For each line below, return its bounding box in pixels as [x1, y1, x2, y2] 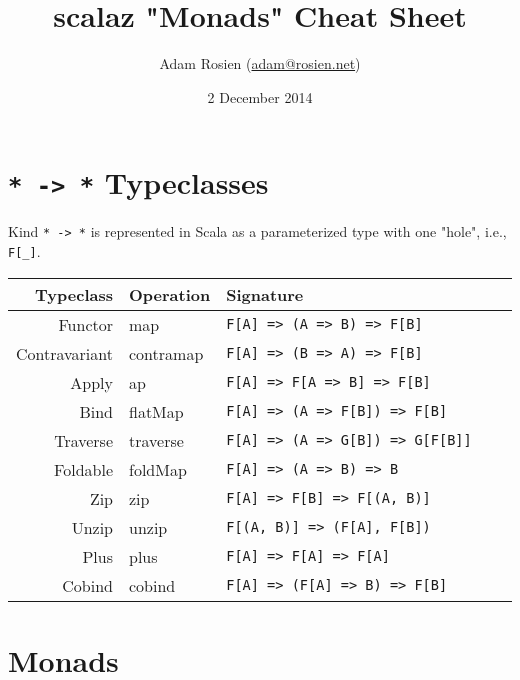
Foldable [54, 457, 113, 481]
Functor [58, 312, 113, 336]
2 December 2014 [207, 86, 313, 107]
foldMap [129, 457, 187, 481]
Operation [129, 282, 211, 306]
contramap [129, 341, 204, 365]
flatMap [129, 399, 184, 423]
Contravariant [16, 341, 113, 365]
